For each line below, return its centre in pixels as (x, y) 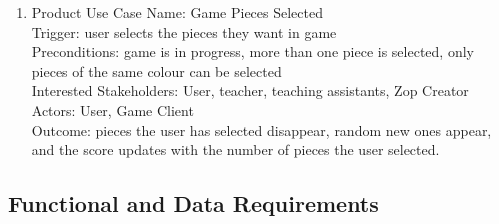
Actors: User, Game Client (112, 109)
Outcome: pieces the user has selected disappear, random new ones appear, (261, 129)
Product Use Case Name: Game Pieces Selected (177, 12)
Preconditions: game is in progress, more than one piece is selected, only (252, 51)
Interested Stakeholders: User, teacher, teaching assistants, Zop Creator (250, 90)
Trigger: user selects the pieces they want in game (184, 31)
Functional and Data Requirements (193, 203)
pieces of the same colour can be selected (156, 70)
